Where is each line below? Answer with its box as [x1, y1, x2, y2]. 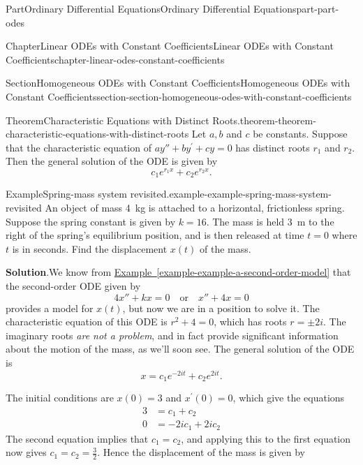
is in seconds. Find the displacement [12, 241, 168, 256]
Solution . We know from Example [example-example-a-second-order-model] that [6, 265, 351, 279]
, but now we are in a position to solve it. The [122, 300, 320, 315]
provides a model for [6, 300, 94, 315]
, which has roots [214, 314, 287, 329]
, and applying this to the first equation [181, 431, 351, 445]
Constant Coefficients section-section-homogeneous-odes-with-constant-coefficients [6, 89, 352, 103]
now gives [6, 445, 47, 459]
